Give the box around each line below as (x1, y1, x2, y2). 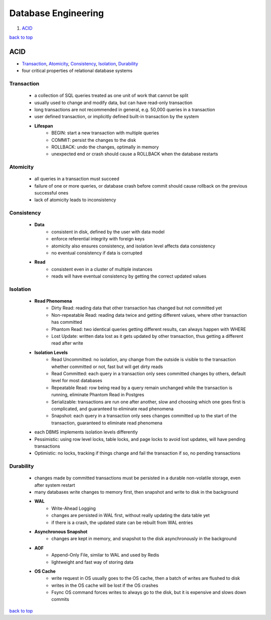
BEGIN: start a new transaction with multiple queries (51, 130, 159, 136)
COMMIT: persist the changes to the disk (51, 137, 137, 143)
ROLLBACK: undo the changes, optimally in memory (51, 144, 159, 150)
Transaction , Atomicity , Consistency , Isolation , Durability (22, 60, 139, 66)
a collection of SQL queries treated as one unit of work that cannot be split (34, 93, 189, 99)
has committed (51, 319, 82, 325)
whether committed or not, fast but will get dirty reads (51, 364, 163, 370)
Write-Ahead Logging (51, 505, 96, 511)
